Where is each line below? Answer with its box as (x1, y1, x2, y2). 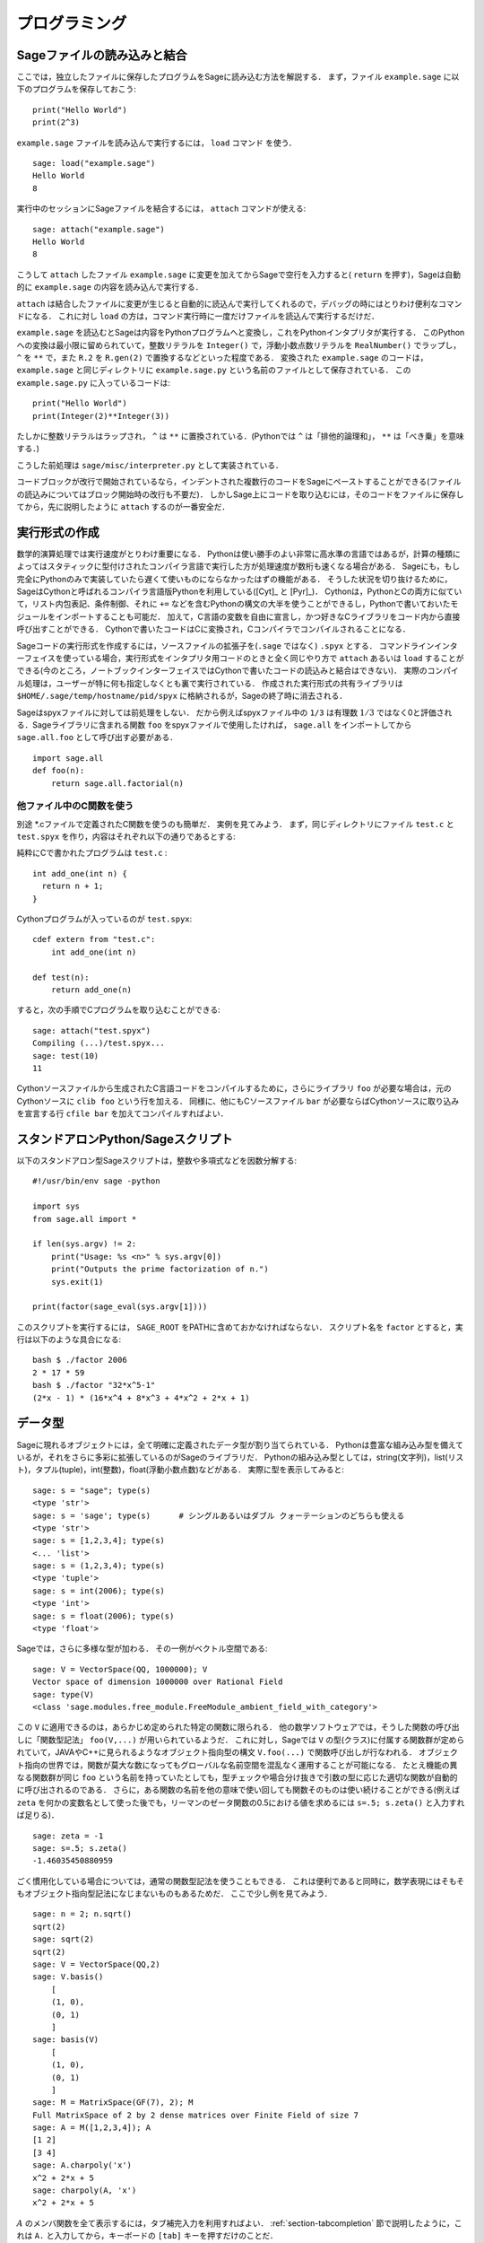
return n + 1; (41, 881, 104, 892)
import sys (32, 1201, 81, 1211)
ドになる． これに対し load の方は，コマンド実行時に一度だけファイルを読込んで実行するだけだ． (16, 310, 380, 321)
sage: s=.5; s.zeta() (32, 1843, 127, 1853)
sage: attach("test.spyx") (32, 1025, 151, 1035)
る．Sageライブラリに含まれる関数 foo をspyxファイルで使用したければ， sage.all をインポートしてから (16, 719, 412, 730)
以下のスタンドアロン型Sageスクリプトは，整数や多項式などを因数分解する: (16, 1156, 298, 1166)
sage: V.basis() (32, 1972, 104, 1982)
